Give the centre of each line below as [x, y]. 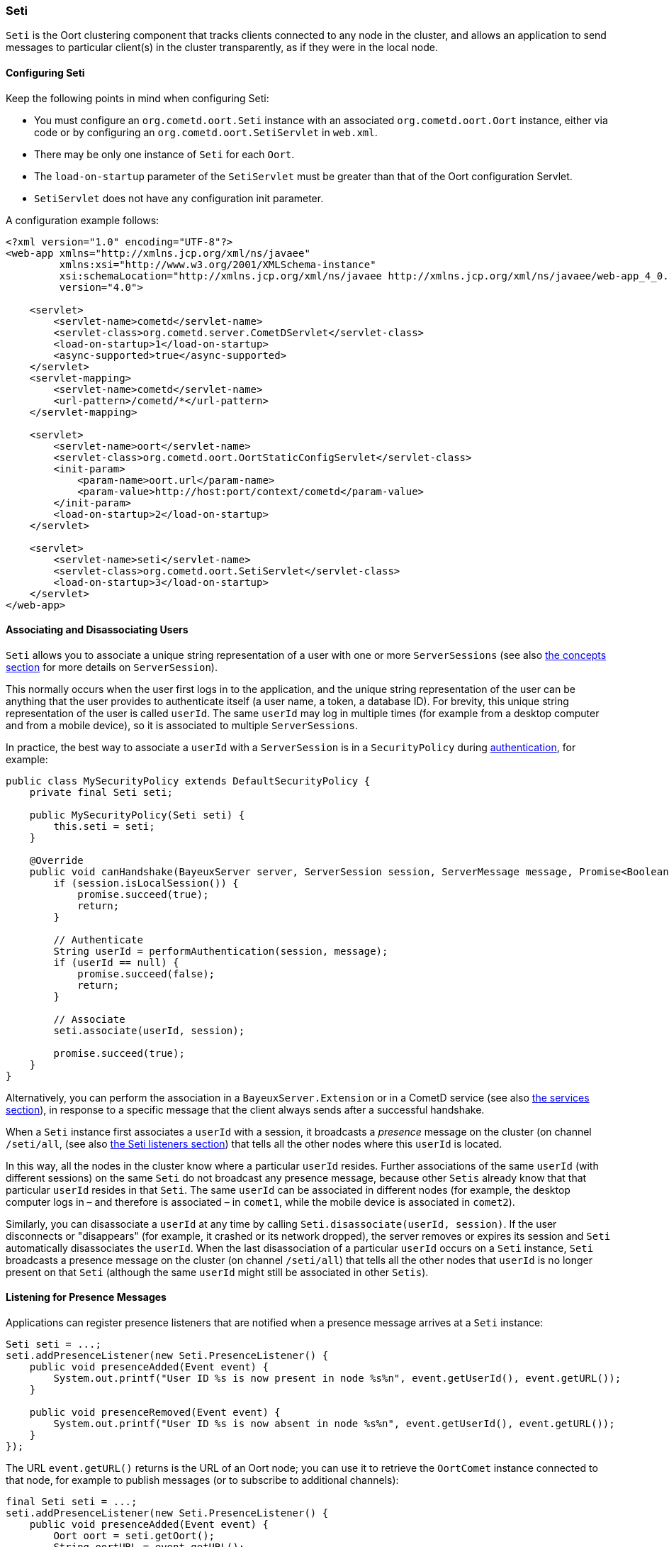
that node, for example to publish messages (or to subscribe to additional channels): [202, 1480]
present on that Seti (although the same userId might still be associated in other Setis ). [217, 1272]
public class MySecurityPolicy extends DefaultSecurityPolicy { [188, 781]
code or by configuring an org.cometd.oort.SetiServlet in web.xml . [206, 132]
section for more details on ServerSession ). [112, 667]
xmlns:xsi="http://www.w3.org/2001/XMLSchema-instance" [218, 264]
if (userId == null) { [116, 962]
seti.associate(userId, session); [149, 1030]
